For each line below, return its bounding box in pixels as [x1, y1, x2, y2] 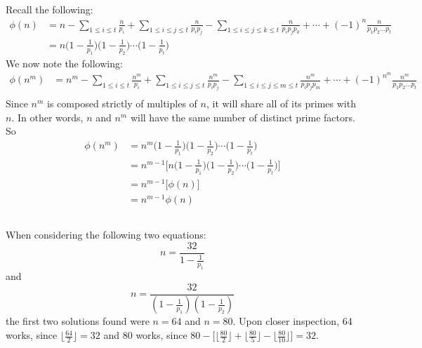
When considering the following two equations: [6, 227, 206, 242]
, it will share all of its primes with [206, 96, 356, 111]
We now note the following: [6, 55, 123, 70]
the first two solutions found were [6, 314, 150, 328]
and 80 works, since [103, 328, 187, 342]
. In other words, [11, 109, 84, 124]
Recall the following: [6, 2, 93, 17]
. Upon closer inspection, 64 [232, 314, 352, 328]
